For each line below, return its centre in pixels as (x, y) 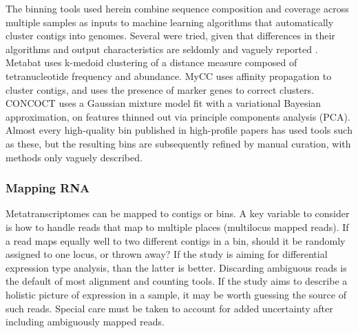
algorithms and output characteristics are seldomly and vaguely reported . (162, 49)
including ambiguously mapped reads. (85, 322)
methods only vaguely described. (74, 157)
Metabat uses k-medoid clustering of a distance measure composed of (151, 62)
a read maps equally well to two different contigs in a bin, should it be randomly (176, 240)
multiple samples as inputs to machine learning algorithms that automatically (170, 22)
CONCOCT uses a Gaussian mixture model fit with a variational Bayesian (164, 103)
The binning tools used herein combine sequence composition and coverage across (177, 8)
